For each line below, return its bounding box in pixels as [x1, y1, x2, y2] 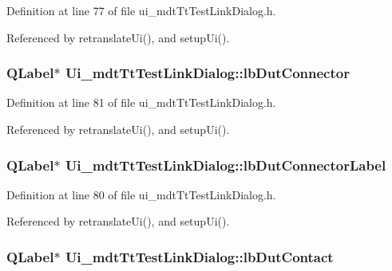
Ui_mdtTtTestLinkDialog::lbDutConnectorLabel [65, 155, 386, 175]
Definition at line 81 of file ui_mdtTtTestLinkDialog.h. [6, 94, 276, 111]
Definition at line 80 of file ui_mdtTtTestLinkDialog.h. [6, 186, 276, 202]
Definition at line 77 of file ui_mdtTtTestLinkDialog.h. [6, 2, 276, 18]
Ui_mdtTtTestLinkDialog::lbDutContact [65, 246, 334, 266]
